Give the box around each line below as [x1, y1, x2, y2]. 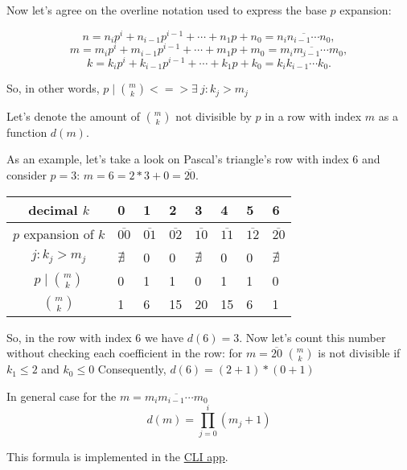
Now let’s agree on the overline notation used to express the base [6, 2, 327, 18]
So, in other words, [6, 80, 100, 97]
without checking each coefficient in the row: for [6, 344, 243, 361]
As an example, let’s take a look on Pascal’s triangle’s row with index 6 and [6, 150, 380, 167]
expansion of [23, 224, 94, 243]
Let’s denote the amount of [6, 107, 140, 124]
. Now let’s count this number [239, 328, 386, 345]
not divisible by [175, 107, 252, 124]
